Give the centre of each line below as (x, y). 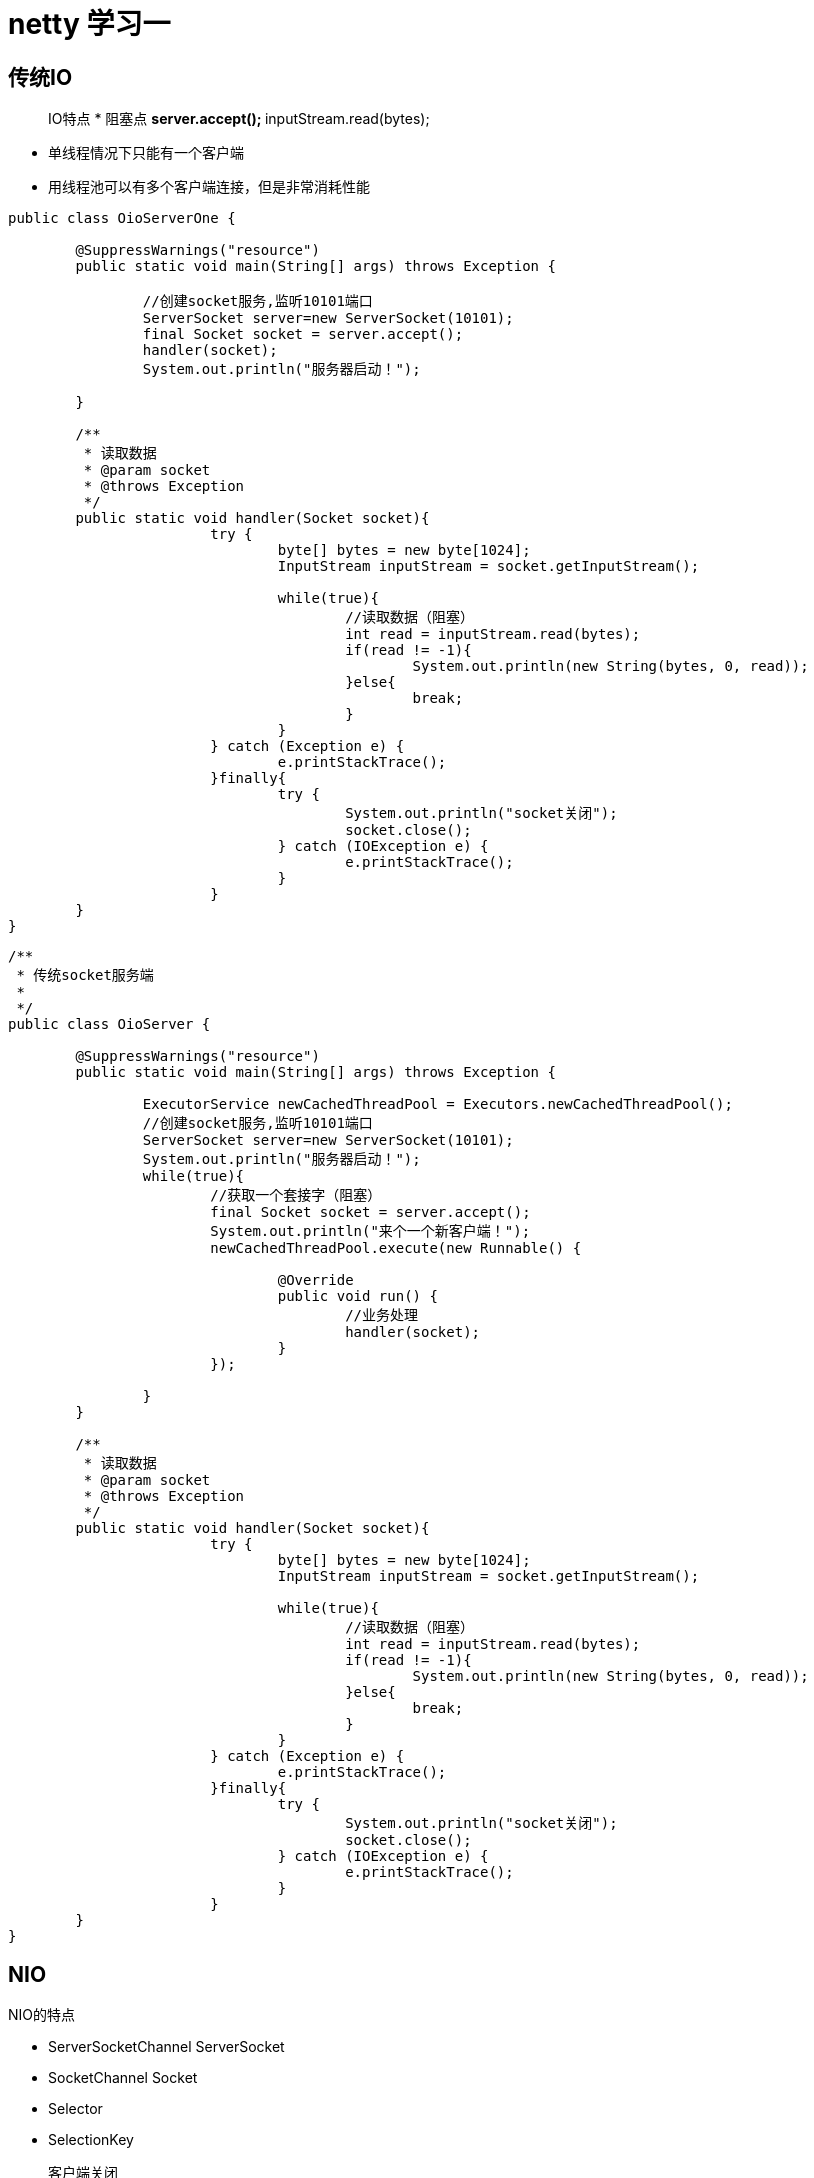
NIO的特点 (42, 2015)
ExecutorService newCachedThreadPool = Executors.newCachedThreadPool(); (437, 1104)
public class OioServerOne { (122, 218)
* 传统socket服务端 (85, 975)
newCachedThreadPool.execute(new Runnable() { (396, 1248)
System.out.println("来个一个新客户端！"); (370, 1231)
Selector (75, 2109)
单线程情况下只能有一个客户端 (146, 153)
